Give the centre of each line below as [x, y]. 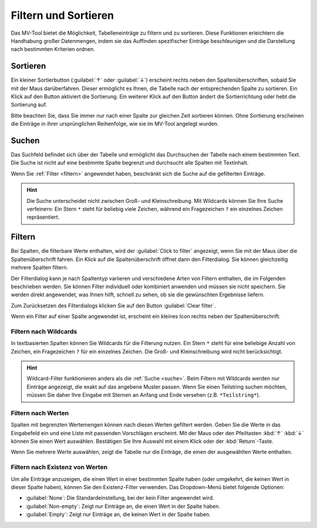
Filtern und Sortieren [63, 15]
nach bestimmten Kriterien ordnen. [53, 49]
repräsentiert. [43, 217]
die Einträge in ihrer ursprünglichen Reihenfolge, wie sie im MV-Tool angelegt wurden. [115, 124]
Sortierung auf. [29, 105]
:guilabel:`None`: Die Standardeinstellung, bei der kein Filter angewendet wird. [120, 498]
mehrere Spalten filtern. [40, 268]
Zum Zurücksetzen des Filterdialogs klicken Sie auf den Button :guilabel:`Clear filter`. [113, 305]
